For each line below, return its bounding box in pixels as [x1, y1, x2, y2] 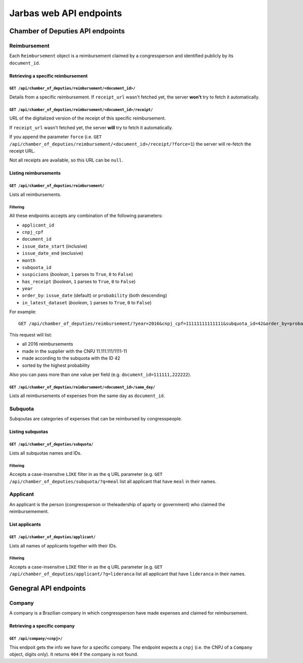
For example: [9, 309, 37, 315]
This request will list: [9, 332, 53, 338]
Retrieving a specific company [9, 623, 75, 629]
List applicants [9, 521, 41, 527]
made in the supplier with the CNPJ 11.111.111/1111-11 [22, 348, 127, 354]
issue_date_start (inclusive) [22, 243, 88, 249]
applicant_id [22, 222, 55, 228]
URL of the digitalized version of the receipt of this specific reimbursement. [9, 115, 166, 121]
